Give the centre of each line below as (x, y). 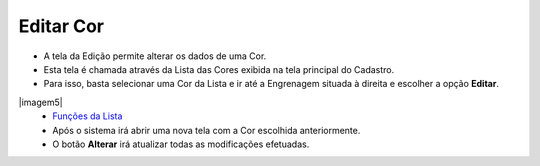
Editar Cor (61, 26)
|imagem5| (41, 102)
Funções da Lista (87, 116)
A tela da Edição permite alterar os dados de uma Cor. (155, 56)
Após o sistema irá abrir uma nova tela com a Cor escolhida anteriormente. (206, 130)
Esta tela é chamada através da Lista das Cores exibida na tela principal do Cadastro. (219, 69)
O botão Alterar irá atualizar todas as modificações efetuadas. (181, 144)
